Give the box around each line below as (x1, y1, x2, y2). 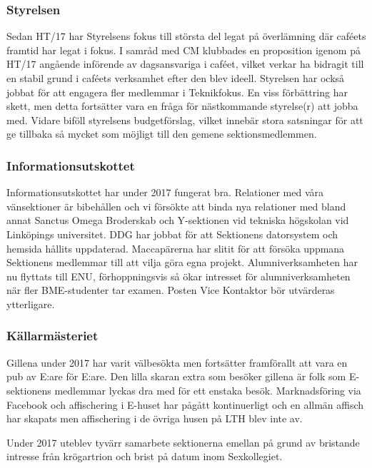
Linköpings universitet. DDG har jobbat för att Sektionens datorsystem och (6, 226, 338, 241)
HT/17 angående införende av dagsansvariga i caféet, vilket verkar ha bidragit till (6, 56, 364, 71)
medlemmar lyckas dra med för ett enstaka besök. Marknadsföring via (54, 382, 361, 397)
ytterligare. (6, 296, 55, 311)
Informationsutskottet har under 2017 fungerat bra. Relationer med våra (6, 185, 323, 200)
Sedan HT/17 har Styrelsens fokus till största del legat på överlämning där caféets (6, 29, 366, 44)
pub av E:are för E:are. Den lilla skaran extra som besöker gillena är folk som (6, 369, 346, 384)
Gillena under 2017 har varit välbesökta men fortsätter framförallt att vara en (6, 355, 348, 370)
